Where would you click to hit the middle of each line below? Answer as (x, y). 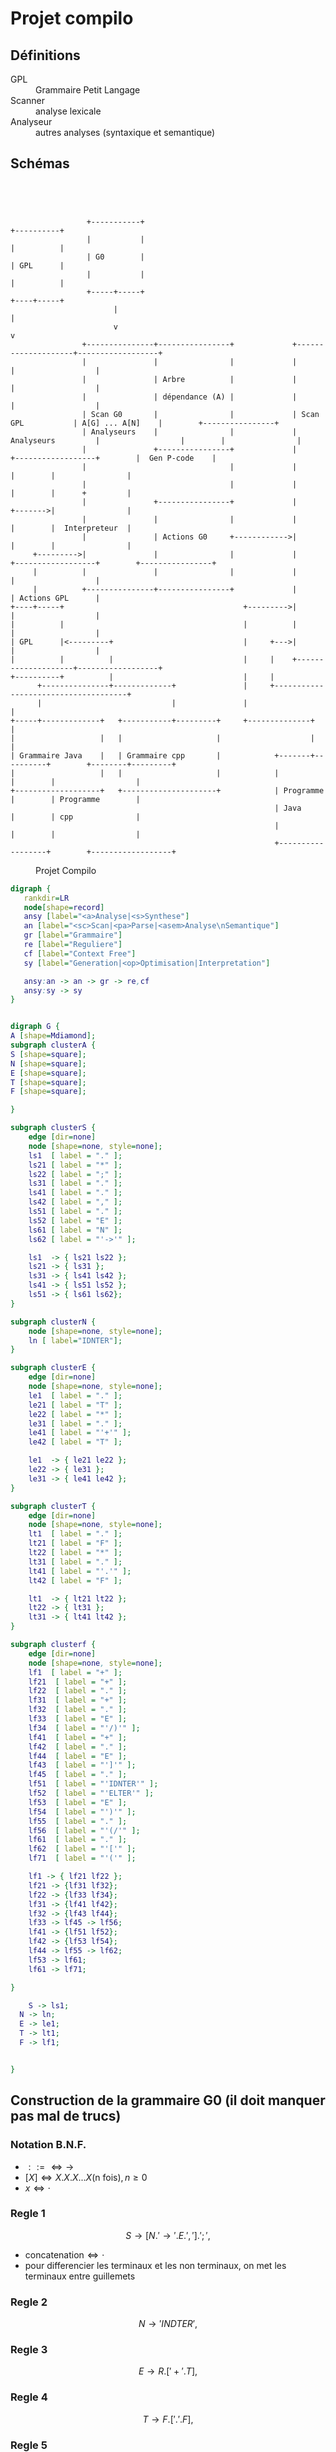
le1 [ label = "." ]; (75, 1395)
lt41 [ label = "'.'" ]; (80, 1571)
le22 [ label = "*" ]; (75, 1414)
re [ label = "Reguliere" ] (73, 945)
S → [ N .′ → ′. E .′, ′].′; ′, (168, 2235)
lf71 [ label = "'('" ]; (82, 1858)
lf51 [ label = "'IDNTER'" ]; (93, 1784)
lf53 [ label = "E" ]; (78, 1802)
